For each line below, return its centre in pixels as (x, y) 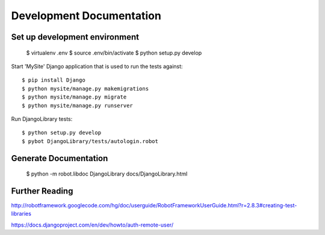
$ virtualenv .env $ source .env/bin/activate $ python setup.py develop (114, 53)
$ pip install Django (54, 80)
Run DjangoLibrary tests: (42, 119)
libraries (21, 214)
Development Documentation (86, 16)
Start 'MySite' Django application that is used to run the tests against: (97, 66)
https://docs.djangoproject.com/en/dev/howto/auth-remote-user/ (92, 225)
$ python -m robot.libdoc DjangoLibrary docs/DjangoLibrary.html (107, 174)
